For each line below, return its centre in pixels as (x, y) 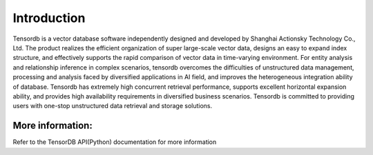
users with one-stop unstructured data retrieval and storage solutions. (113, 106)
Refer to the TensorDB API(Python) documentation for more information (115, 142)
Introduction (49, 18)
